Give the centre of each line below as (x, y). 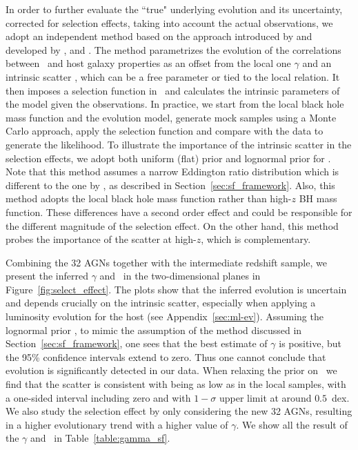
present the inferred (47, 276)
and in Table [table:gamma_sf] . (100, 438)
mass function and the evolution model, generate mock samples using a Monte (171, 117)
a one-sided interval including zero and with (98, 397)
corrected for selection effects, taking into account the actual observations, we (169, 22)
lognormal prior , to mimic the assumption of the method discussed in (154, 330)
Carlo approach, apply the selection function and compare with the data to (165, 131)
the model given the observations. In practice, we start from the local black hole (175, 104)
